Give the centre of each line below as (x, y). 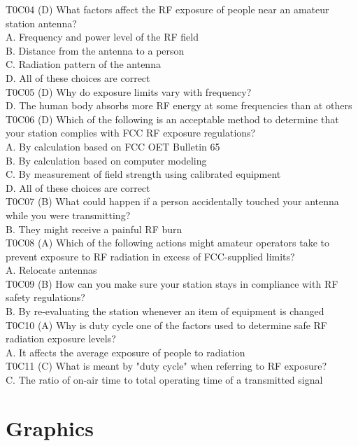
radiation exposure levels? (61, 339)
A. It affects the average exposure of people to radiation (126, 352)
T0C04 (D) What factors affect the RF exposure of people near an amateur (167, 9)
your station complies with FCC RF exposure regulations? (131, 133)
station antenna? (41, 23)
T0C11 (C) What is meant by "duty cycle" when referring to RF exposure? (166, 366)
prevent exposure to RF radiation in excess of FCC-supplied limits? (150, 256)
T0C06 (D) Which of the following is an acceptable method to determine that (172, 119)
